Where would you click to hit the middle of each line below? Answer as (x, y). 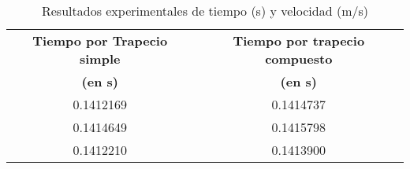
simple (100, 59)
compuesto (299, 59)
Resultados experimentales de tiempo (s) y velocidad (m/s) (205, 11)
